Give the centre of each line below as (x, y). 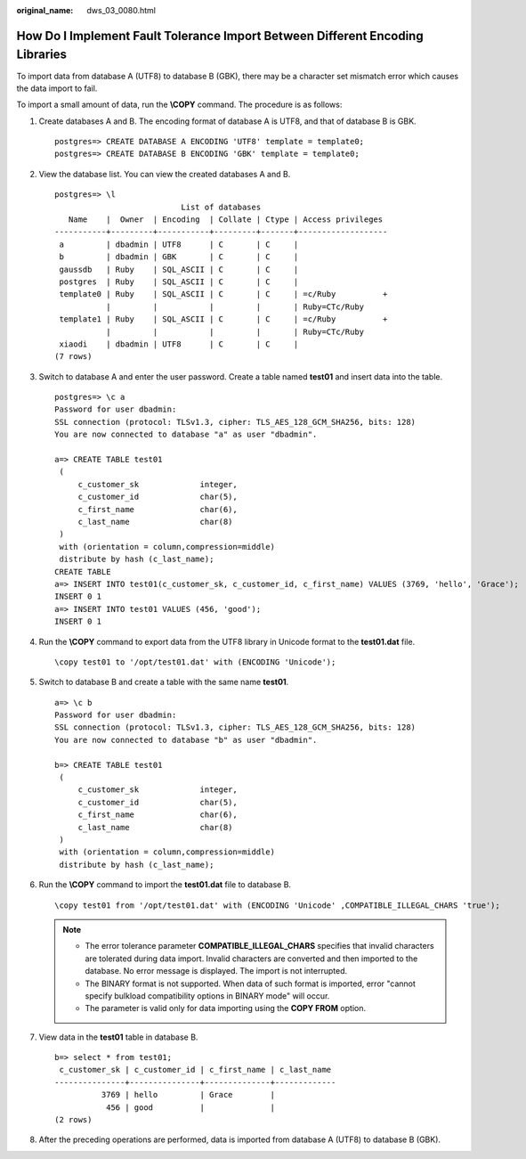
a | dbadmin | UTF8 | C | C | (179, 244)
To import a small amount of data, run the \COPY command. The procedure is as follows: (179, 105)
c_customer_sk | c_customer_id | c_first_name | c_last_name (195, 1070)
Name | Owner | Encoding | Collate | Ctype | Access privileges (226, 220)
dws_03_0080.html (121, 10)
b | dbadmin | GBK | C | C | (179, 257)
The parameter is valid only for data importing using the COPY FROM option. (226, 1008)
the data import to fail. (57, 88)
